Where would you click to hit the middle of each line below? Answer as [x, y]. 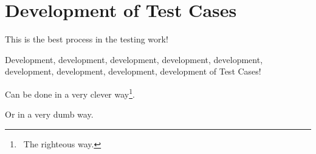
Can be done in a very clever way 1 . [70, 93]
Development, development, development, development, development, [134, 59]
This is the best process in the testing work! [87, 39]
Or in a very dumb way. [49, 114]
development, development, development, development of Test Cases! [133, 71]
